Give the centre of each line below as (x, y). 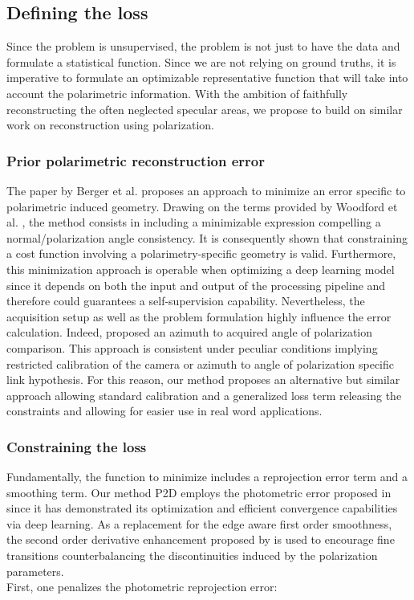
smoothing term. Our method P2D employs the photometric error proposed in (199, 492)
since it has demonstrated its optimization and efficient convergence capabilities (202, 508)
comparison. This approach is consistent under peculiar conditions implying (192, 347)
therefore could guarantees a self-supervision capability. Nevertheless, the (186, 301)
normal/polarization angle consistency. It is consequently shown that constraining (207, 237)
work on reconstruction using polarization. (110, 125)
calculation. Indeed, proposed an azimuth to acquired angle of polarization (190, 332)
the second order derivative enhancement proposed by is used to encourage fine (201, 539)
